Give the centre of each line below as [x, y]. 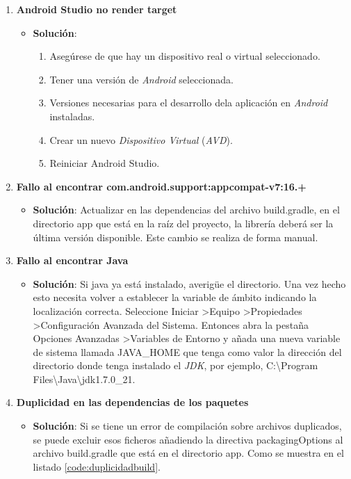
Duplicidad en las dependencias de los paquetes [132, 402]
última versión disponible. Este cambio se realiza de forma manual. [175, 237]
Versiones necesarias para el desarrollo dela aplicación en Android [189, 103]
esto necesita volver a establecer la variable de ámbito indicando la [175, 297]
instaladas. [72, 116]
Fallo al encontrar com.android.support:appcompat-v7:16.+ [161, 186]
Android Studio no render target [97, 9]
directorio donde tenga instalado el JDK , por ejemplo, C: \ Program [175, 365]
